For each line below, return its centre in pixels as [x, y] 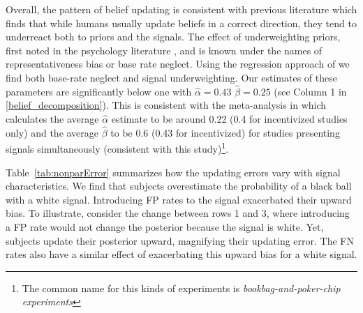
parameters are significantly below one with [99, 91]
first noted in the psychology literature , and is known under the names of [164, 50]
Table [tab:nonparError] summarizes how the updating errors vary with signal [173, 172]
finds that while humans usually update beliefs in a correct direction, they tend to [181, 23]
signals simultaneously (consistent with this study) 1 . [117, 148]
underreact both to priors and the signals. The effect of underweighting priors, [173, 37]
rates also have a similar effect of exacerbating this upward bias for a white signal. [181, 254]
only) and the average [52, 132]
